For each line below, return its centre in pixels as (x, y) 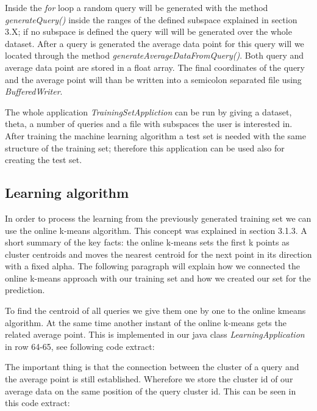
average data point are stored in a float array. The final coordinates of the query (155, 67)
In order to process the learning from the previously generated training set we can (158, 218)
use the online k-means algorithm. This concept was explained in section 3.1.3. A (156, 230)
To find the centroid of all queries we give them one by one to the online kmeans (155, 311)
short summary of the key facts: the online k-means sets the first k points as (147, 242)
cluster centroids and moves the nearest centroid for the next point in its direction (158, 254)
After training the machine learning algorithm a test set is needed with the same (155, 135)
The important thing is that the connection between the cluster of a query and (152, 367)
